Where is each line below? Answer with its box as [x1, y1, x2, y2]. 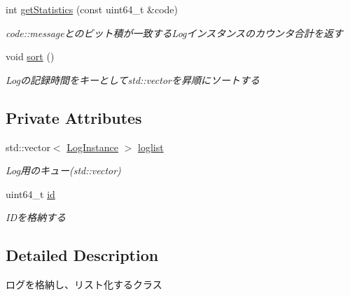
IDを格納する [6, 210, 66, 225]
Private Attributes [6, 106, 142, 128]
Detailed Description [6, 244, 159, 266]
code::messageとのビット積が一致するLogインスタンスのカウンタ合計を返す [6, 25, 343, 40]
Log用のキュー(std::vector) [6, 163, 121, 178]
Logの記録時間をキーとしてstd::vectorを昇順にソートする [6, 72, 260, 87]
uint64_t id [6, 186, 55, 201]
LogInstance [66, 139, 119, 154]
